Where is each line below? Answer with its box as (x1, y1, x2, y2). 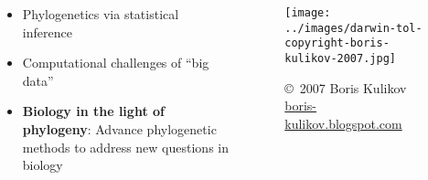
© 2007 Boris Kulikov (284, 78, 407, 97)
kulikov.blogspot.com (284, 113, 402, 132)
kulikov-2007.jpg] (284, 51, 396, 65)
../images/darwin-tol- (284, 21, 423, 35)
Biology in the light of (22, 101, 165, 121)
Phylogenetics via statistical (22, 5, 179, 23)
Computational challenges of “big (22, 53, 209, 72)
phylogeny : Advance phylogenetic (22, 119, 217, 138)
